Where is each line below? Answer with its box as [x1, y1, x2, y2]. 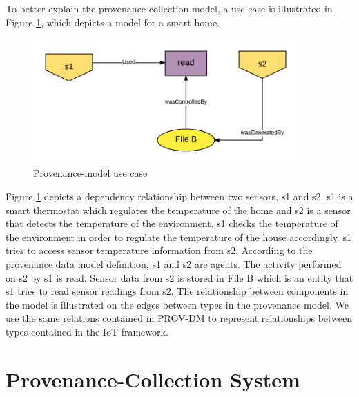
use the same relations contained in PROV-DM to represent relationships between [6, 311, 353, 325]
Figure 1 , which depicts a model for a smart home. [6, 14, 220, 29]
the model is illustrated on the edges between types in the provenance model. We [6, 297, 349, 311]
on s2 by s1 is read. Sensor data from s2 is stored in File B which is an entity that [6, 270, 353, 284]
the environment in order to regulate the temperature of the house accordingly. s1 [6, 229, 351, 244]
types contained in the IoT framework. [6, 325, 168, 339]
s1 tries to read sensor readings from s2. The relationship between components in [6, 284, 349, 298]
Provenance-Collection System [6, 365, 300, 393]
